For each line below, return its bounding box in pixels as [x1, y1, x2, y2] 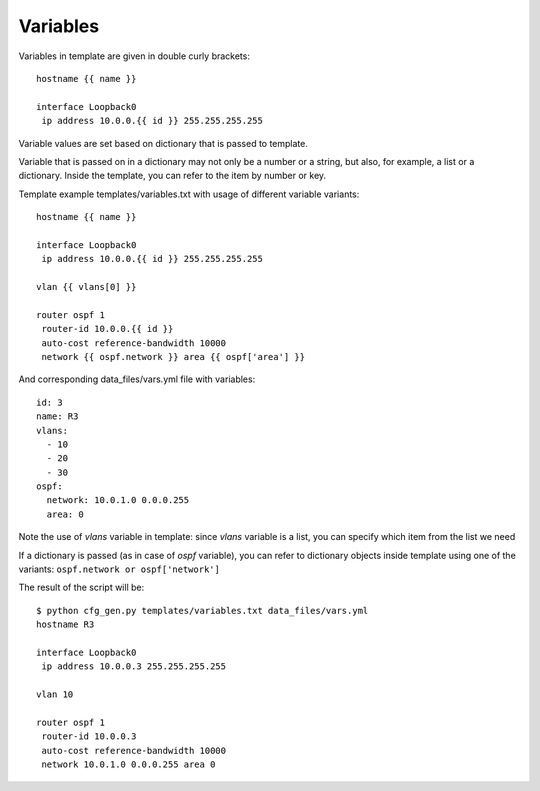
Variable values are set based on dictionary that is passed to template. [18, 137, 309, 149]
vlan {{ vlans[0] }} [36, 281, 137, 293]
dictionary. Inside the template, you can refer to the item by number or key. [18, 170, 327, 182]
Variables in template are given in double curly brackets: [18, 50, 250, 62]
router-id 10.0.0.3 [41, 731, 137, 742]
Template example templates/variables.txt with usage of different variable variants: [18, 188, 360, 200]
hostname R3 [36, 619, 95, 630]
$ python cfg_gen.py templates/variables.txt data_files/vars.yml [36, 605, 369, 616]
